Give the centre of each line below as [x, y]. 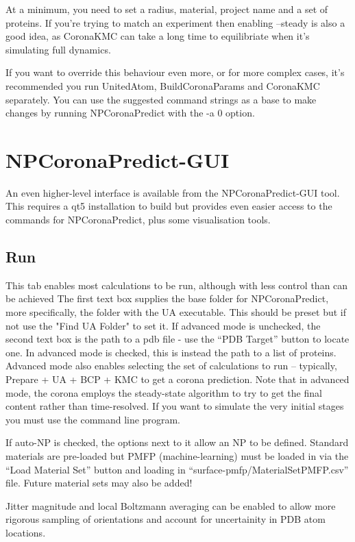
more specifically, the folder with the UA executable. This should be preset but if [176, 312]
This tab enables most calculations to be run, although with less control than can [177, 285]
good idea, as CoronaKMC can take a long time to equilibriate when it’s [158, 36]
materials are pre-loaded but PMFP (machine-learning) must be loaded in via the [177, 455]
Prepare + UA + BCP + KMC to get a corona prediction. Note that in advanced [177, 379]
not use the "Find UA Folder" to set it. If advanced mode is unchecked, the [163, 325]
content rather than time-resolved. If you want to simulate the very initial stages [175, 406]
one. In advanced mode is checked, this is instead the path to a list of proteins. [171, 352]
